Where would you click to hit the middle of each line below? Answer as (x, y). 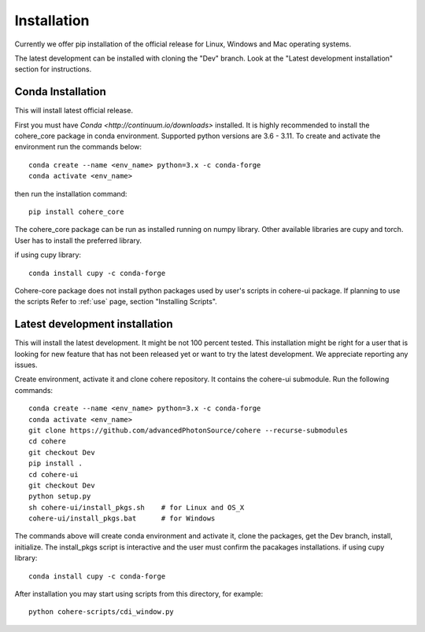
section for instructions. (53, 69)
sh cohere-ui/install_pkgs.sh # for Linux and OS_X (137, 507)
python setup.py (60, 496)
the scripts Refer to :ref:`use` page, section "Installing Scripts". (116, 302)
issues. (26, 365)
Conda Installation (60, 92)
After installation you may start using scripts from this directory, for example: (139, 594)
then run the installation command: (71, 193)
